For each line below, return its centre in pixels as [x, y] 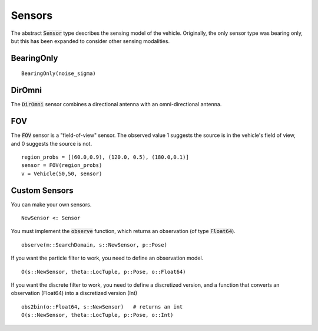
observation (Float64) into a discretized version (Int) [74, 293]
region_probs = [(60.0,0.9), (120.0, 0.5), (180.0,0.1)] [105, 157]
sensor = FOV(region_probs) [62, 165]
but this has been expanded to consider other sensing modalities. [90, 41]
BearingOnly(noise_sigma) [59, 73]
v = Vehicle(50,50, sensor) [62, 173]
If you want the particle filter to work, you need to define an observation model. [107, 258]
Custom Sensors [42, 190]
